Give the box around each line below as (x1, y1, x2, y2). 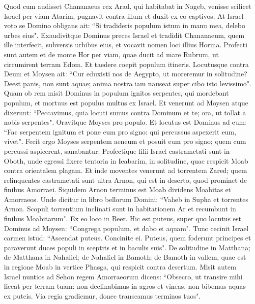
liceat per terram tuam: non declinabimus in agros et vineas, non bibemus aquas (4, 281, 246, 291)
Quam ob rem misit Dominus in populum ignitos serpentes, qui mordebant (4, 88, 229, 98)
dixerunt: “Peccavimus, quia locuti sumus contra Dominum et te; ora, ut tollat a (4, 107, 246, 117)
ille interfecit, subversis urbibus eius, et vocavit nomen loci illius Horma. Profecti (4, 39, 248, 50)
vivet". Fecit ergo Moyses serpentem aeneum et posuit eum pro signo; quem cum (4, 136, 246, 146)
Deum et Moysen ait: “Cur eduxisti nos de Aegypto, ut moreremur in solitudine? (4, 68, 247, 79)
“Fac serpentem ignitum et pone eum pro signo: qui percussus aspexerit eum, (4, 126, 236, 136)
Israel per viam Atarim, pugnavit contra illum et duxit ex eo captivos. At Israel (4, 10, 244, 21)
